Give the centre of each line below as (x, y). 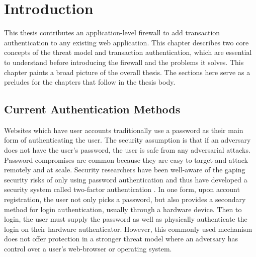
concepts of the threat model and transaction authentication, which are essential (128, 52)
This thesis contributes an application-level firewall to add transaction (112, 33)
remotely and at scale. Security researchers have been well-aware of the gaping (125, 170)
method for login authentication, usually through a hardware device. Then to (123, 209)
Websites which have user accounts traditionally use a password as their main (124, 130)
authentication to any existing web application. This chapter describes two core (126, 42)
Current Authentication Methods (92, 109)
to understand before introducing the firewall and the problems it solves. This (124, 62)
